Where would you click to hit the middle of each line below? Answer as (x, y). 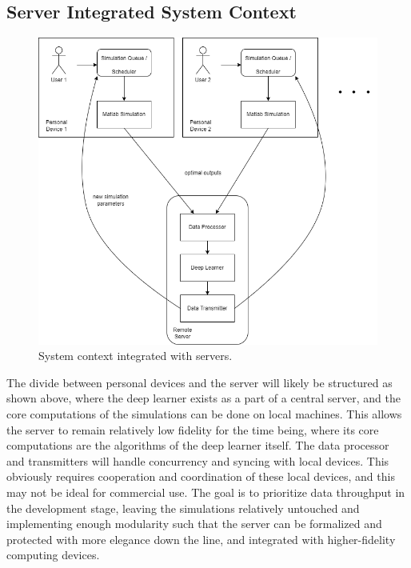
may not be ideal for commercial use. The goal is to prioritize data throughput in (206, 492)
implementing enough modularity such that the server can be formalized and (194, 524)
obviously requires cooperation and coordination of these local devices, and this (201, 476)
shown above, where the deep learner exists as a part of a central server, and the (204, 398)
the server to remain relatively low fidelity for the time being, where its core (193, 429)
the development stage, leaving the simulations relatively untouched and (183, 508)
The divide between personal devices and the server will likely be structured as (200, 382)
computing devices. (53, 555)
